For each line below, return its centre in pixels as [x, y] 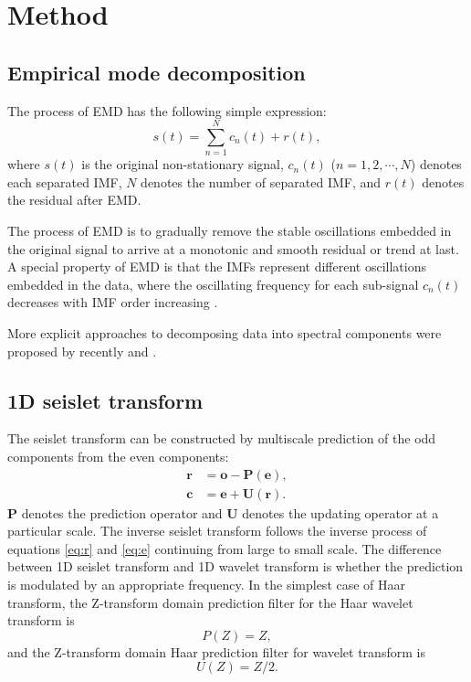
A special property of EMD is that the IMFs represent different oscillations [217, 266]
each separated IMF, [65, 181]
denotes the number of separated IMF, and [261, 181]
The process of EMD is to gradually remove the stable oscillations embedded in [230, 231]
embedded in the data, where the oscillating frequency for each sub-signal [213, 284]
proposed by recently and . [82, 351]
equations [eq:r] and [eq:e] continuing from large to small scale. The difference [225, 548]
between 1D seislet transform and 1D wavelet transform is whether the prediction [235, 566]
